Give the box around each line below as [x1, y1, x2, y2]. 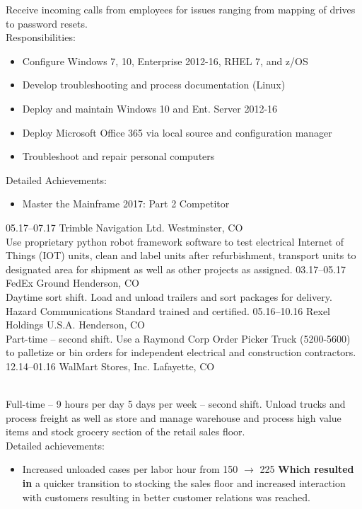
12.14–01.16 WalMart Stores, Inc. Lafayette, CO [6, 358, 215, 373]
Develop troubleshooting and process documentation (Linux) [22, 77, 286, 92]
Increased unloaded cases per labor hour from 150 [22, 462, 238, 476]
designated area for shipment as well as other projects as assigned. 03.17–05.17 [6, 261, 346, 276]
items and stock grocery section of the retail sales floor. [6, 424, 245, 439]
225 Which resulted [259, 462, 354, 476]
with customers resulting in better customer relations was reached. [22, 489, 310, 504]
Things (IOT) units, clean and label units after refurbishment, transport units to [6, 248, 356, 263]
